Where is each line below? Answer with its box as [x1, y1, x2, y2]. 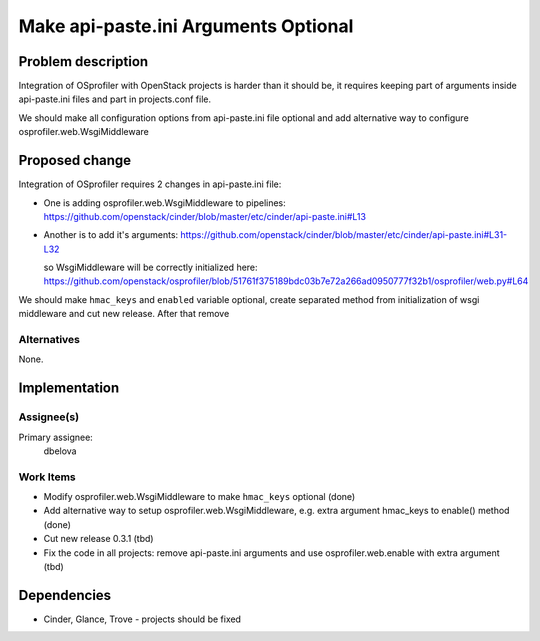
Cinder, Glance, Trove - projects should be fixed [43, 613, 242, 625]
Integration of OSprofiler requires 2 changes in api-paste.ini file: [18, 178, 282, 190]
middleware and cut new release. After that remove [18, 308, 230, 320]
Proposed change [18, 152, 132, 169]
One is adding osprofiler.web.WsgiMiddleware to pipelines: [43, 196, 287, 209]
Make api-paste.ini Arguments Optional [18, 15, 354, 37]
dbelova [43, 445, 77, 457]
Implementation [18, 380, 120, 397]
